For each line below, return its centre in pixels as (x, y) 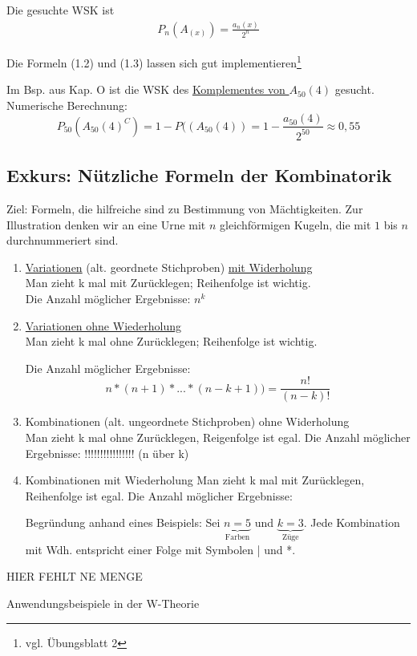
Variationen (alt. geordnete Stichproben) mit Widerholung (169, 267)
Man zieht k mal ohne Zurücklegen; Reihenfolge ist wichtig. (171, 341)
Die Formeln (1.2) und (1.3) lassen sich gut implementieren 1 (154, 61)
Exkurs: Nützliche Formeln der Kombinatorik (199, 175)
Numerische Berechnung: (67, 105)
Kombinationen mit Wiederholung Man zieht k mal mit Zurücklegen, (195, 480)
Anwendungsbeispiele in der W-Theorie (103, 603)
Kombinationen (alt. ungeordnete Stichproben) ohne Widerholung (187, 421)
